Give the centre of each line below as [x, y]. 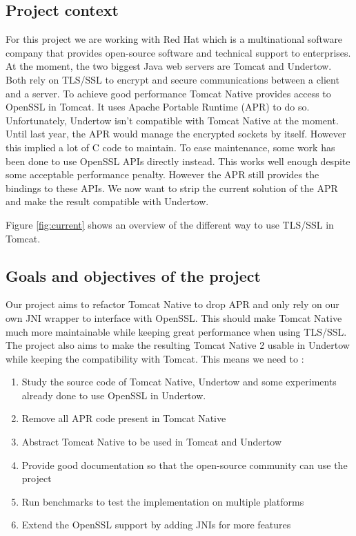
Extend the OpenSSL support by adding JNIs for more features [156, 525]
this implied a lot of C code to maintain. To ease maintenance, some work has [170, 147]
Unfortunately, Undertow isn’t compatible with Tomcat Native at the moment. [172, 120]
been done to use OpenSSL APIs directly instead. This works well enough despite [178, 161]
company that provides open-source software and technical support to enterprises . [178, 52]
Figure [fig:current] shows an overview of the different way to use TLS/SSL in [170, 224]
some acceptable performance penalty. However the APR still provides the [162, 174]
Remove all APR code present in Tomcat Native [124, 418]
